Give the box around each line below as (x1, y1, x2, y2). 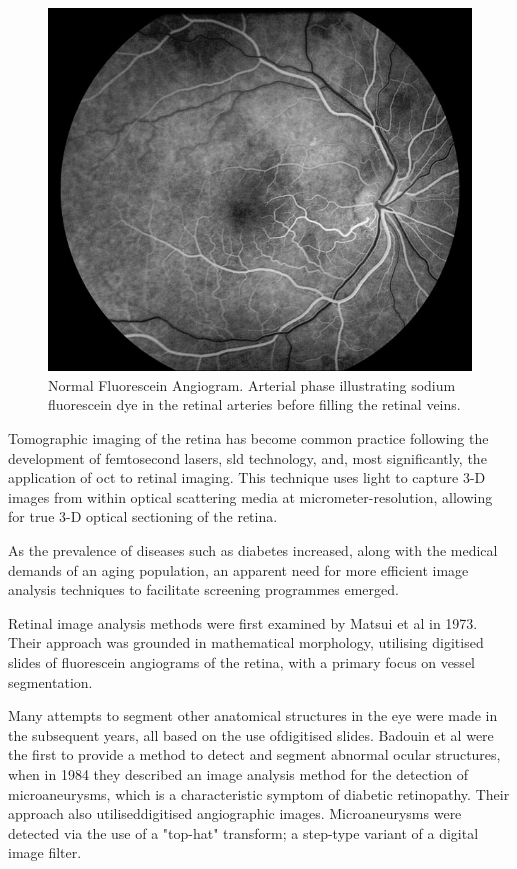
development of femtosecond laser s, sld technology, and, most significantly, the (8, 447, 487, 468)
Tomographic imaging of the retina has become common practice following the (8, 428, 489, 448)
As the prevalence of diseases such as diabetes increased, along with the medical (8, 539, 498, 560)
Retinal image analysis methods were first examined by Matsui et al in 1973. (8, 612, 478, 633)
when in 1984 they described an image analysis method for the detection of (8, 763, 468, 784)
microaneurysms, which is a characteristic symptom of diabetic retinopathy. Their (8, 783, 510, 804)
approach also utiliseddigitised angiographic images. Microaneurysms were (8, 803, 462, 824)
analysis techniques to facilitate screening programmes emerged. (8, 579, 399, 600)
